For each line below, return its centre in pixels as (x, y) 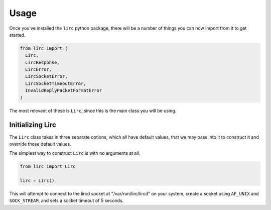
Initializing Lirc (33, 125)
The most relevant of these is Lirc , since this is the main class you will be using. (93, 111)
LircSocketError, (46, 76)
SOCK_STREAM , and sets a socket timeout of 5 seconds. (66, 200)
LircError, (39, 70)
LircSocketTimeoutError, (56, 83)
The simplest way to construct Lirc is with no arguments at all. (75, 153)
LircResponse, (43, 62)
